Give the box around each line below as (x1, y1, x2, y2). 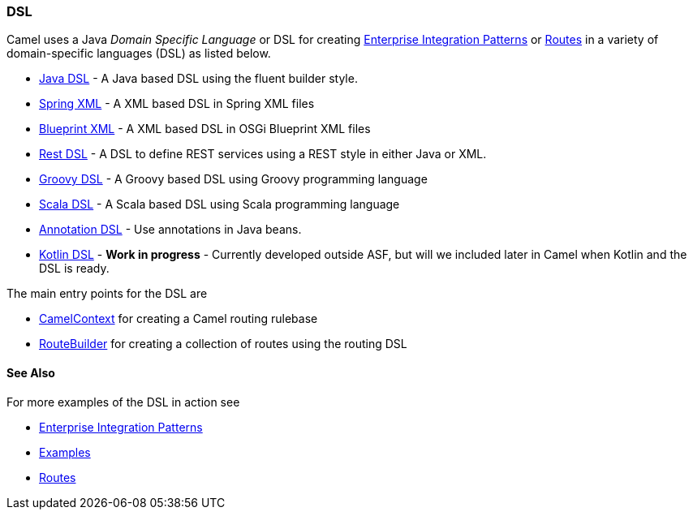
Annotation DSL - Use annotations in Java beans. (39, 222, 302, 237)
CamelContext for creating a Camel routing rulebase (39, 312, 318, 326)
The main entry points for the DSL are (6, 286, 208, 301)
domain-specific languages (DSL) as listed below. (6, 46, 271, 61)
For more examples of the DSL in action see (6, 394, 240, 409)
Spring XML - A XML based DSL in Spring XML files (39, 97, 315, 111)
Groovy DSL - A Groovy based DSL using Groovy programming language (39, 172, 428, 187)
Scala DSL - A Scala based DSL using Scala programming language (39, 197, 400, 212)
